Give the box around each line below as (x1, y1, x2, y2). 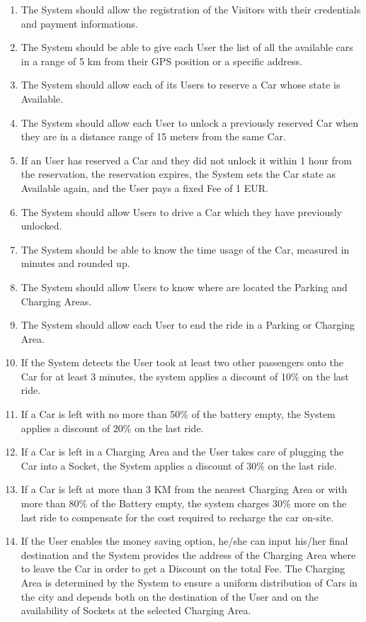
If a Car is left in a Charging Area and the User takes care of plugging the (21, 444, 344, 459)
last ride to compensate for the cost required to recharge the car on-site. (21, 509, 334, 524)
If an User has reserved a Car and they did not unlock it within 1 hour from (21, 152, 352, 167)
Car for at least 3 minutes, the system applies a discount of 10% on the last (21, 368, 349, 383)
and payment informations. (21, 16, 138, 30)
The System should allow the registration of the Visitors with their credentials (21, 2, 361, 16)
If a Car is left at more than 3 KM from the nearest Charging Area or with (21, 482, 348, 497)
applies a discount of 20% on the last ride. (21, 420, 204, 435)
